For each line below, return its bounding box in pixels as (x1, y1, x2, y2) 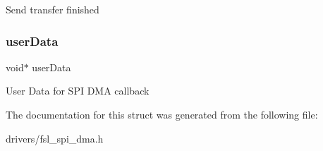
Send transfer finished (6, 2, 99, 16)
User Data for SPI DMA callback (6, 83, 150, 98)
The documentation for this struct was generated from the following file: (6, 107, 318, 121)
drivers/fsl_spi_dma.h (6, 131, 104, 145)
